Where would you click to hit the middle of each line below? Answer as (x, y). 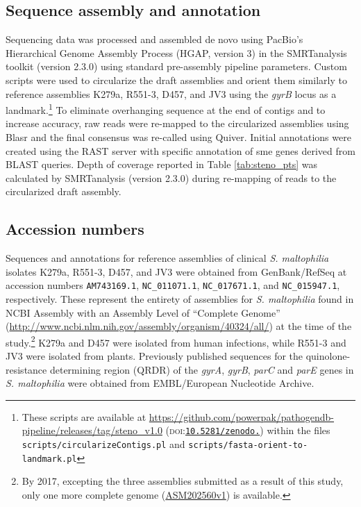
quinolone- (328, 356)
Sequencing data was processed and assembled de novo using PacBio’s (154, 39)
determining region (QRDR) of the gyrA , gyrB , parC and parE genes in (202, 369)
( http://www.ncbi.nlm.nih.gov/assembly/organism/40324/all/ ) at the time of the (179, 326)
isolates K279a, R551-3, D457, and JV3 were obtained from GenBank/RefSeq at (176, 271)
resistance (26, 369)
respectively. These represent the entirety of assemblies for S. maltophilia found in (180, 299)
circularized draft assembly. (64, 191)
